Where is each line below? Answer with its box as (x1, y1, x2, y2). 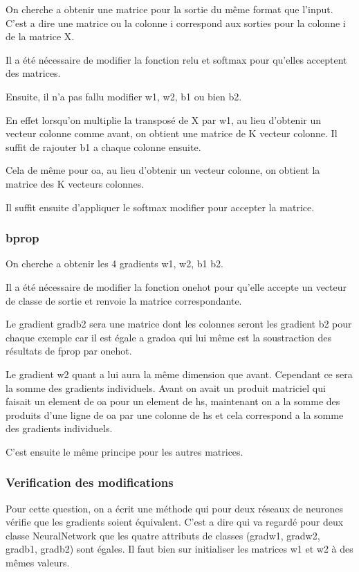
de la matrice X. (6, 29, 75, 44)
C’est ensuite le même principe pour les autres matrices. (6, 444, 243, 458)
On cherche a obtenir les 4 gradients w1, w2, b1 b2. (6, 256, 223, 271)
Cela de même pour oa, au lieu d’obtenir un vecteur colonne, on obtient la (6, 163, 320, 177)
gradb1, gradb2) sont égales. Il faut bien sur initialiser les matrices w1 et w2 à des (6, 542, 353, 556)
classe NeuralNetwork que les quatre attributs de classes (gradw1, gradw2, (6, 528, 320, 542)
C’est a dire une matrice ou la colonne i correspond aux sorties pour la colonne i (6, 15, 346, 30)
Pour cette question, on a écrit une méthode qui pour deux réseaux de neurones (6, 501, 343, 515)
